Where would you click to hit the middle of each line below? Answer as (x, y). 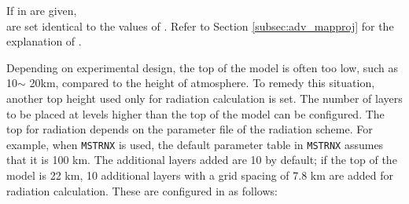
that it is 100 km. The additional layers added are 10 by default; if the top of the (202, 160)
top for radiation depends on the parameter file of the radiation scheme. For (190, 129)
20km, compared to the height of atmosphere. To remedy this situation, (202, 83)
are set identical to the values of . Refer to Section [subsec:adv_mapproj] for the (200, 25)
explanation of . (44, 41)
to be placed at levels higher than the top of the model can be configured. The (195, 113)
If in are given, (42, 10)
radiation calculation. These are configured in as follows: (142, 190)
